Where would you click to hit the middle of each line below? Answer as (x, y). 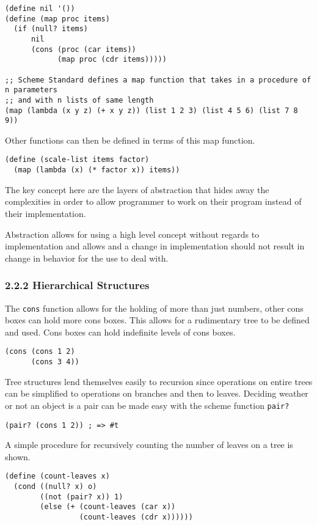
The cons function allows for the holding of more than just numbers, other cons (154, 308)
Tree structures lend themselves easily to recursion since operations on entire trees (159, 381)
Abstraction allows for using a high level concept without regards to (132, 234)
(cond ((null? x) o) (55, 487)
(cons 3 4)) (55, 362)
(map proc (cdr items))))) (112, 60)
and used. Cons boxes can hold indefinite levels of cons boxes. (120, 332)
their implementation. (46, 213)
